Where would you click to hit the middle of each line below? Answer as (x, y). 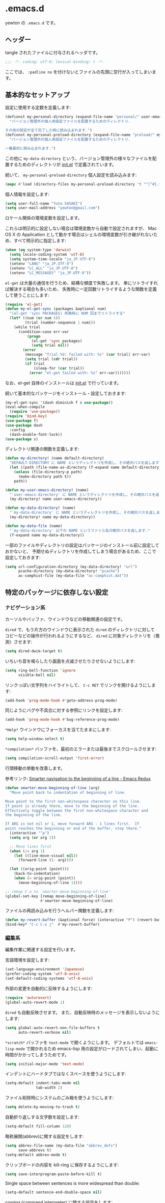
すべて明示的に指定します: (40, 241)
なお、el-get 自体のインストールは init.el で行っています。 (63, 383)
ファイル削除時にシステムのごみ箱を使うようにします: (59, 1098)
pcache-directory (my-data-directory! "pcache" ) (69, 571)
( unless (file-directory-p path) (48, 472)
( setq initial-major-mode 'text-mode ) (45, 1064)
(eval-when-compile (25, 407)
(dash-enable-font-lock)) (36, 434)
